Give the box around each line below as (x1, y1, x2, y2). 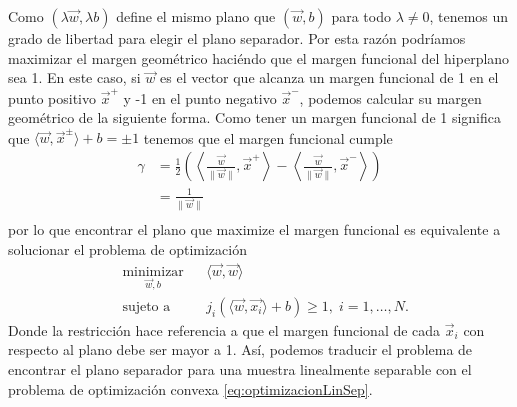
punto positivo (8, 87, 96, 108)
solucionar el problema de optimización (8, 239, 247, 260)
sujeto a (122, 299, 171, 314)
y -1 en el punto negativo (123, 87, 277, 108)
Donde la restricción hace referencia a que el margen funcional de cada (8, 319, 441, 340)
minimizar (122, 264, 184, 279)
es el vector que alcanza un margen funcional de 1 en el (160, 67, 499, 88)
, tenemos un (429, 6, 509, 26)
